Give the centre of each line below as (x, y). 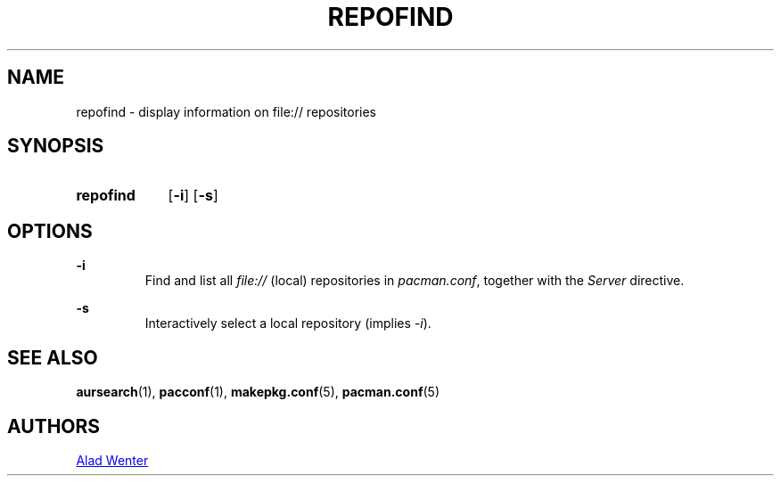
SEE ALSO (53, 357)
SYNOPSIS (56, 146)
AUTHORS (54, 426)
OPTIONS (50, 231)
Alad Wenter (112, 460)
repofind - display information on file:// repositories (226, 111)
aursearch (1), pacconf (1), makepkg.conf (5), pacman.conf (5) (258, 392)
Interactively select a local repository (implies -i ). (288, 323)
